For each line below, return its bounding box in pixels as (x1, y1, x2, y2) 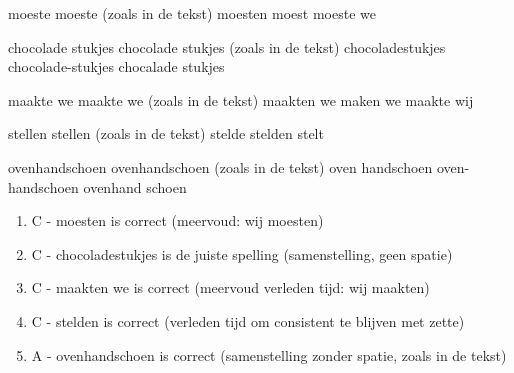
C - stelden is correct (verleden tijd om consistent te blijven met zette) (31, 310, 465, 331)
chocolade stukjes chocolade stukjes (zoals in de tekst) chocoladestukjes (8, 36, 446, 57)
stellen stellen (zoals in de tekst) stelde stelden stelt (8, 123, 324, 144)
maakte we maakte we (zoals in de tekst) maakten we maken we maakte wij (8, 89, 474, 110)
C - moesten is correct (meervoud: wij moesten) (31, 210, 324, 231)
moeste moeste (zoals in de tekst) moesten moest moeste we (8, 3, 376, 23)
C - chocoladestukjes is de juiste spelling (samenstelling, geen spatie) (31, 243, 453, 264)
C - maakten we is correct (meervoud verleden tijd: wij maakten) (31, 277, 430, 298)
